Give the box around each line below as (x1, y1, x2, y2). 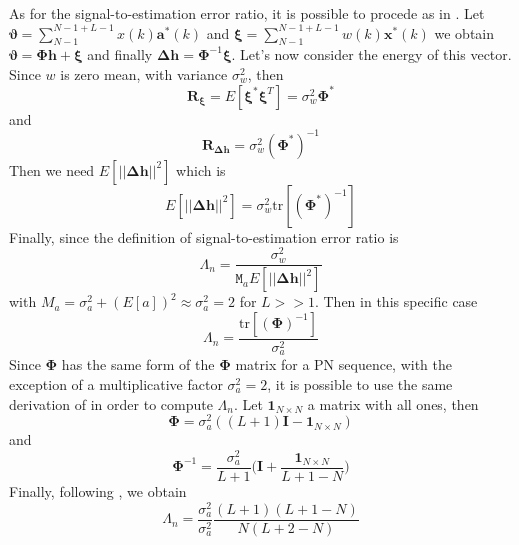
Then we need (9, 159, 95, 180)
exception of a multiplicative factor (9, 373, 223, 394)
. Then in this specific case (314, 291, 478, 312)
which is (176, 159, 226, 180)
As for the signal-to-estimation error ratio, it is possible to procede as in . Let (9, 3, 485, 23)
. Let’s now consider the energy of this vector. (231, 44, 512, 65)
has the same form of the (61, 354, 215, 375)
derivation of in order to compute (9, 393, 213, 414)
